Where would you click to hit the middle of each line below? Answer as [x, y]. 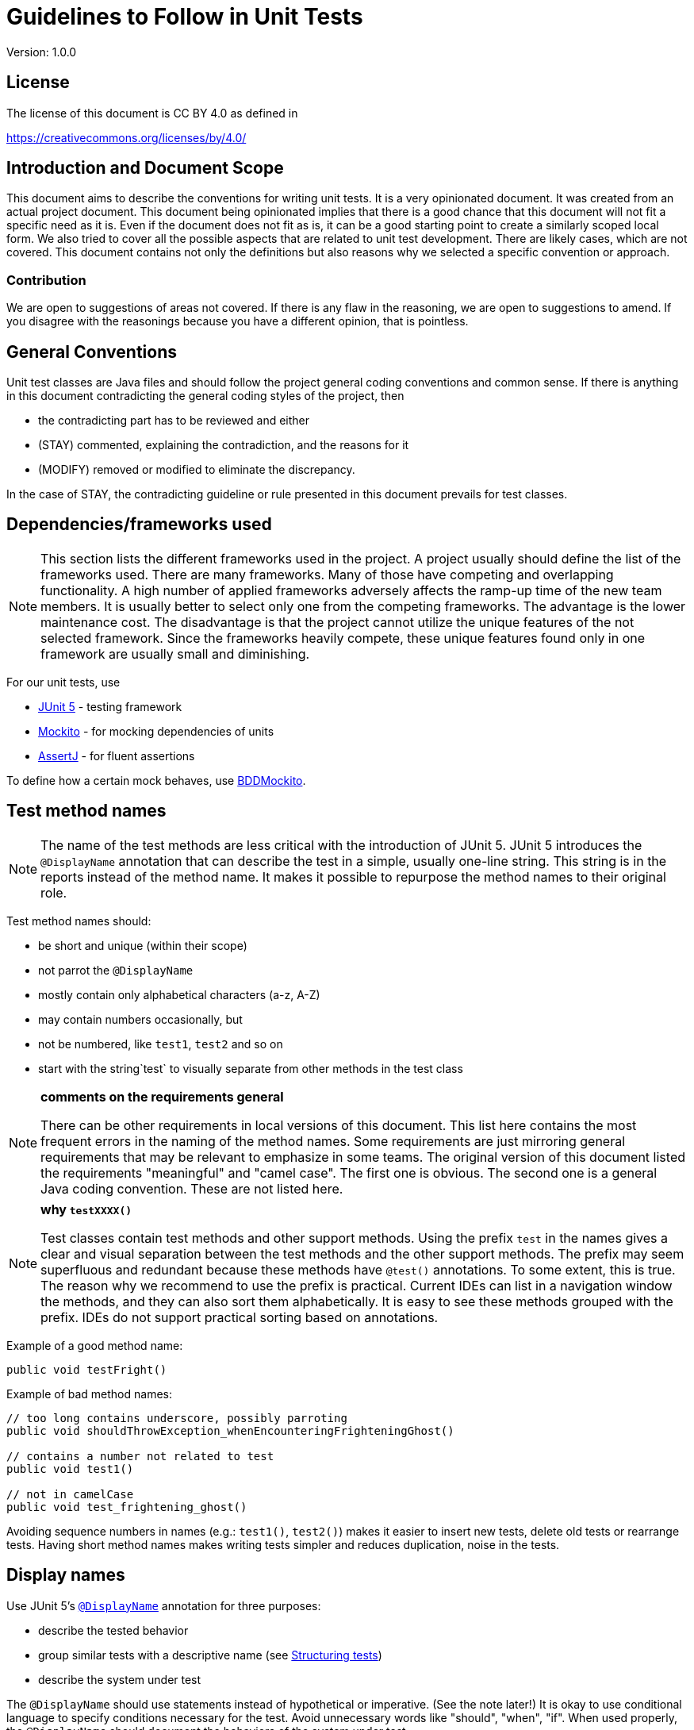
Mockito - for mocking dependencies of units [156, 731]
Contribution [46, 280]
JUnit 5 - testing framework [110, 706]
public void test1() [70, 1469]
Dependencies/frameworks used [139, 525]
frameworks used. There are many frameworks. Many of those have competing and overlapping [327, 574]
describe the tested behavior [113, 1630]
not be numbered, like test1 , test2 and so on [161, 1044]
